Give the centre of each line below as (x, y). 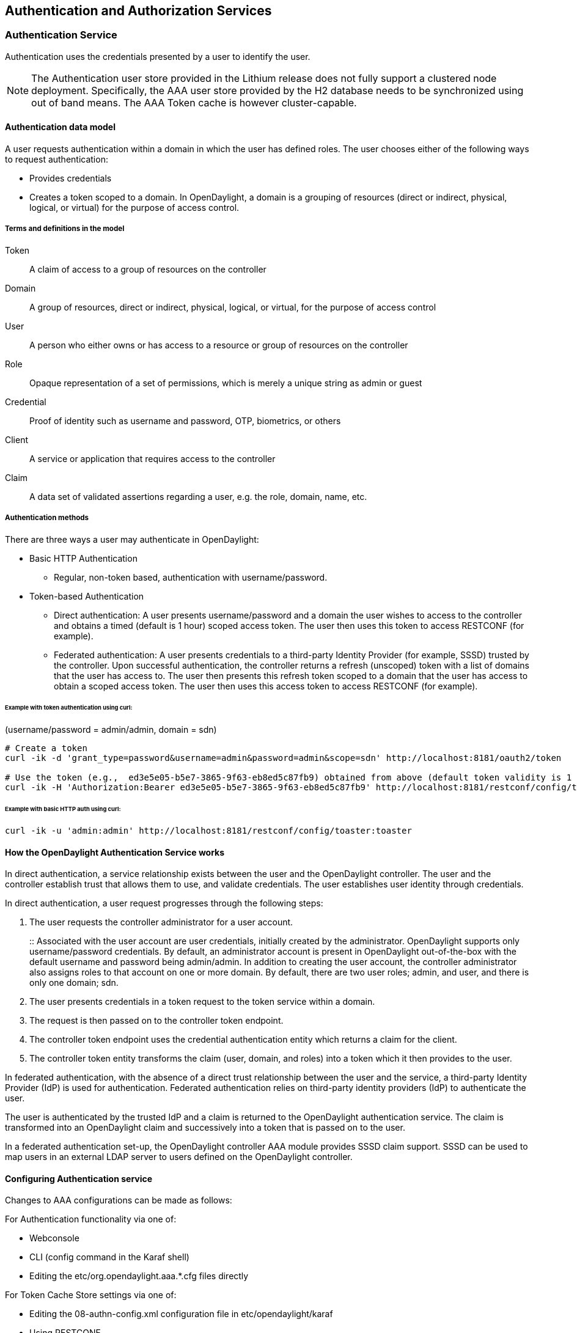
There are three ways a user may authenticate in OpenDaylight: (132, 539)
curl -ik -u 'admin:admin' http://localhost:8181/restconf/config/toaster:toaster (208, 830)
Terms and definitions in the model (65, 229)
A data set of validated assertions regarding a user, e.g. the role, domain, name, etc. (198, 496)
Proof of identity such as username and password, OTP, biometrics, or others (185, 420)
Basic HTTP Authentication (83, 558)
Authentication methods (47, 518)
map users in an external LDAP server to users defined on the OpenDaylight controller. (179, 1157)
